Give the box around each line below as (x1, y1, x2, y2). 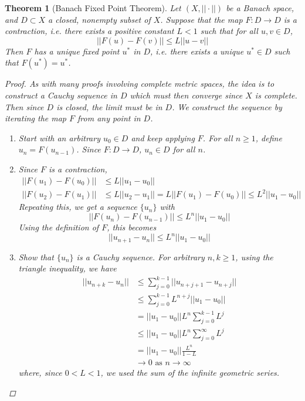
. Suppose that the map (160, 13, 243, 25)
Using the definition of (18, 221, 99, 233)
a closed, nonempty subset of (48, 13, 151, 25)
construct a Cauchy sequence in (5, 89, 117, 101)
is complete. (255, 89, 297, 101)
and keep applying (131, 131, 195, 144)
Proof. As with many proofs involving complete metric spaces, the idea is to (5, 77, 274, 90)
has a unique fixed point (34, 45, 120, 57)
